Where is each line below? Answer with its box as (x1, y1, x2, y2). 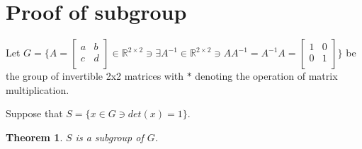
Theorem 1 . (6, 129, 63, 144)
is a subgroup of (75, 129, 144, 144)
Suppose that (6, 106, 63, 121)
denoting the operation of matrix (195, 68, 338, 83)
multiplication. (6, 82, 69, 97)
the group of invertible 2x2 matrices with (6, 68, 184, 83)
